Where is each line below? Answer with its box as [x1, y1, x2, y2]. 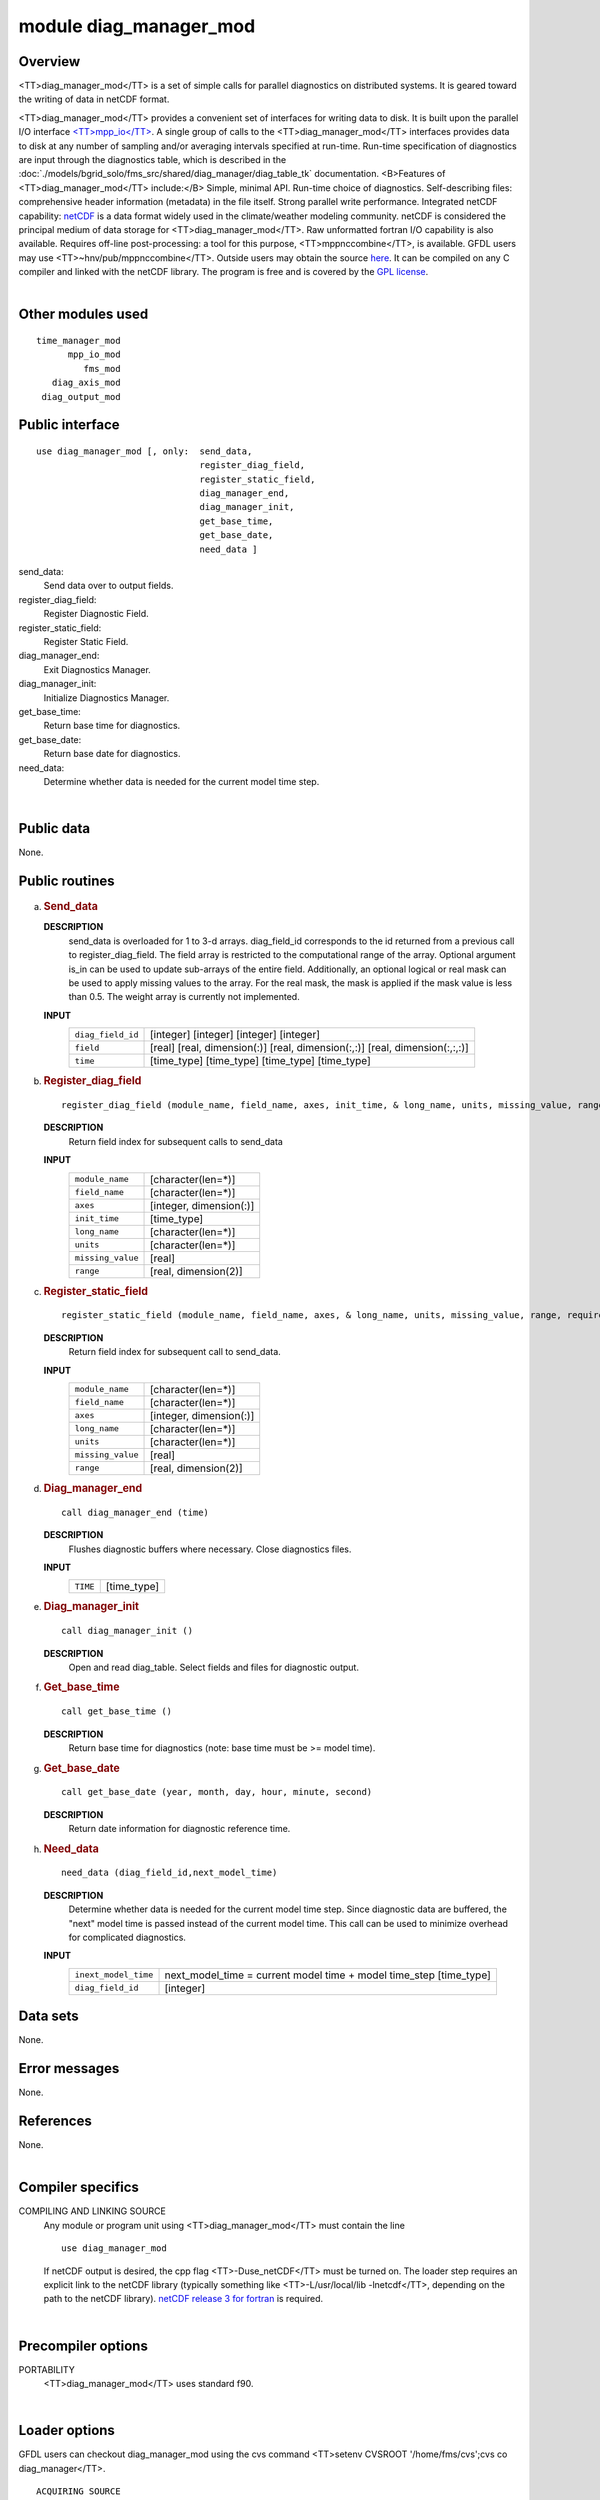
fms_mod [83, 363, 121, 374]
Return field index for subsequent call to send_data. [68, 1346, 282, 1358]
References [18, 2113, 92, 2129]
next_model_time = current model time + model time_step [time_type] [164, 1968, 492, 1982]
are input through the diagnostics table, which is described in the [18, 154, 287, 166]
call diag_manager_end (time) [61, 1506, 210, 1518]
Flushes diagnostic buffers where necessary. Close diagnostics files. [68, 1543, 352, 1555]
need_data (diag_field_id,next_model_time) [61, 1867, 278, 1879]
